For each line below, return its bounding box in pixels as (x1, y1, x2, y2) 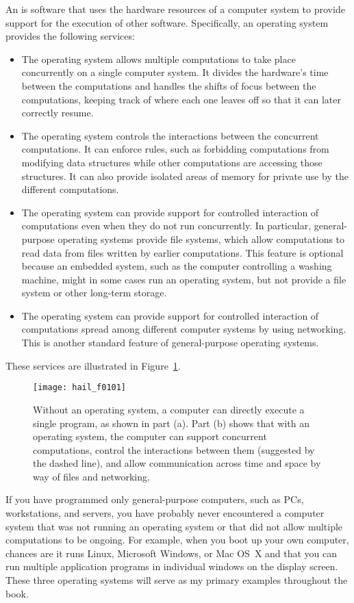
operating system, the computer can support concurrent (33, 429, 267, 444)
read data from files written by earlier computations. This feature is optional (21, 245, 344, 259)
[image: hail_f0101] (33, 383, 127, 393)
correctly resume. (21, 105, 94, 120)
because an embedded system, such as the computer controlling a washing (21, 259, 332, 273)
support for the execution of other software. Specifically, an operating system (5, 15, 329, 29)
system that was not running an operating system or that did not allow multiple (5, 519, 343, 533)
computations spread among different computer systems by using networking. (21, 322, 346, 336)
